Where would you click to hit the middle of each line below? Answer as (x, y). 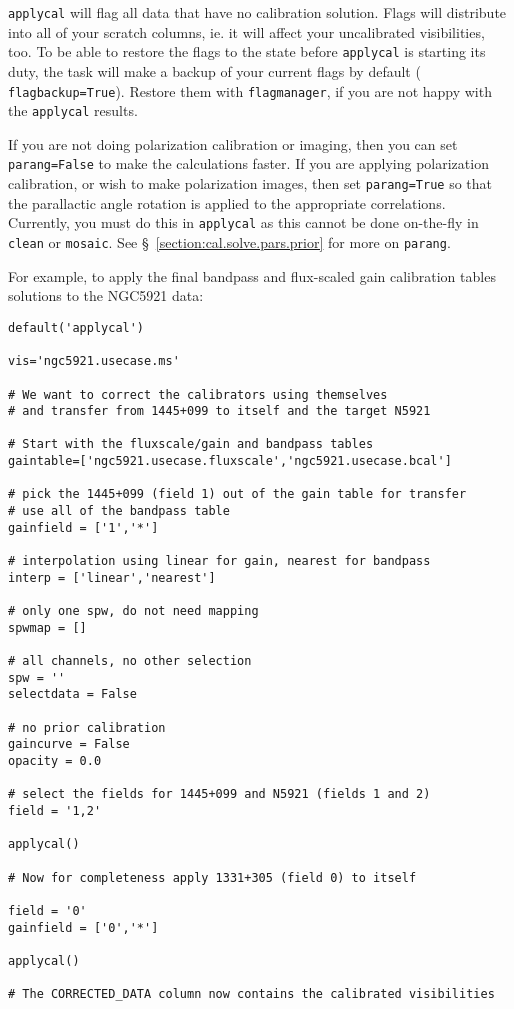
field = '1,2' (55, 810)
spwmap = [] (47, 627)
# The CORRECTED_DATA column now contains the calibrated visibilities (251, 994)
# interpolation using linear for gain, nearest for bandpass (219, 561)
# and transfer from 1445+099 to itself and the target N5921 (219, 411)
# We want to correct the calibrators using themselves (198, 394)
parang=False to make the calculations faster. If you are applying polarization (248, 163)
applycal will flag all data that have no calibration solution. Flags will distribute (257, 12)
